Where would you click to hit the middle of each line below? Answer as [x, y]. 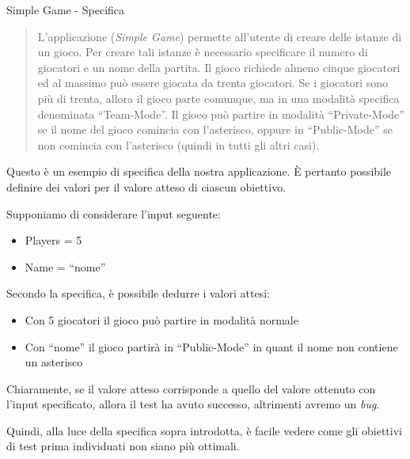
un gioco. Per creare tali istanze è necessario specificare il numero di [203, 52]
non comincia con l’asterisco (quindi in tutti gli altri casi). [178, 144]
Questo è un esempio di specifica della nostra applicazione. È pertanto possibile [199, 171]
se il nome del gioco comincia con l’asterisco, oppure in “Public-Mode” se [215, 129]
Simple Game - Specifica [66, 9]
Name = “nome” [65, 266]
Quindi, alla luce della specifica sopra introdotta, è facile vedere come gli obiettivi [204, 430]
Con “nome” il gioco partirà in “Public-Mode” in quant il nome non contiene [211, 346]
